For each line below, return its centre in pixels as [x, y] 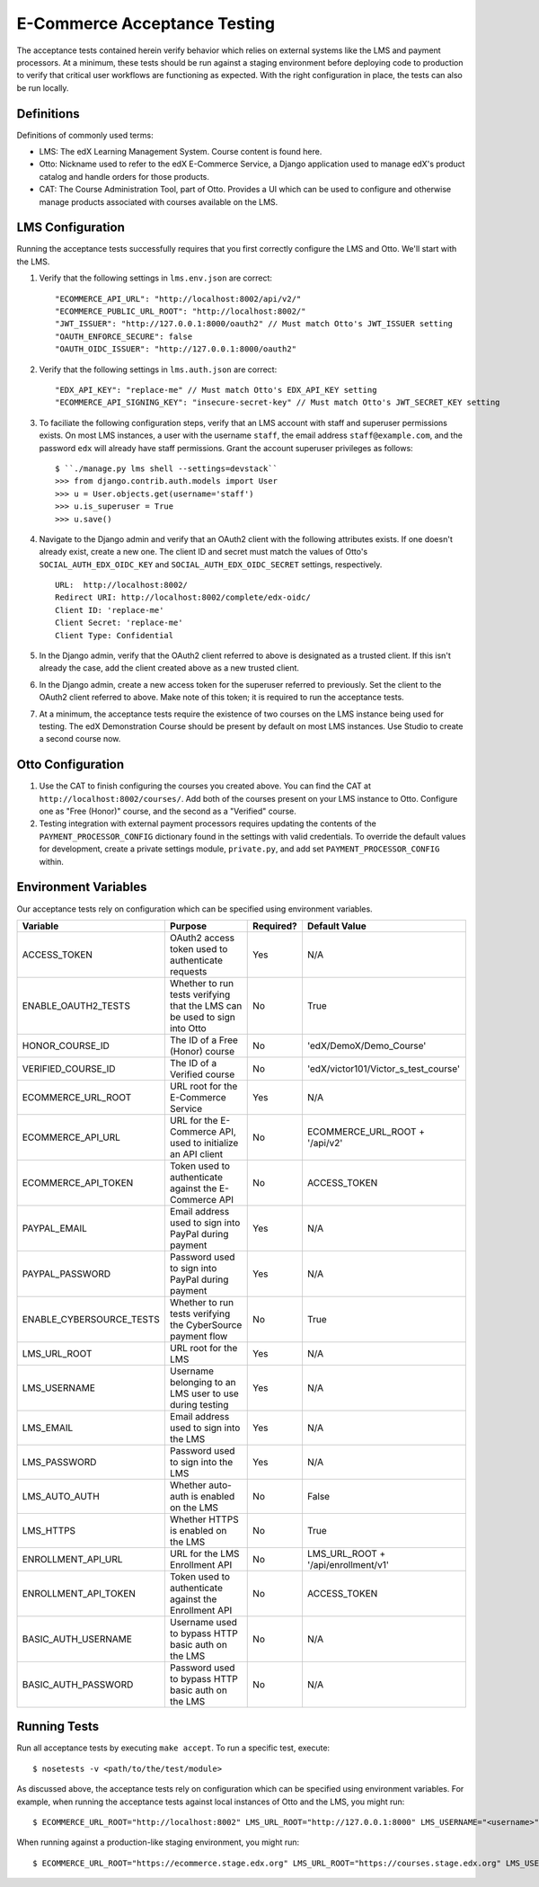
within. [52, 861]
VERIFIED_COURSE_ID [69, 1068]
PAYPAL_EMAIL [54, 1228]
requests [188, 971]
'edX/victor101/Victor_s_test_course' [384, 1068]
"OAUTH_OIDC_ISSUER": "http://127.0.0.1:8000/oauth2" [176, 349]
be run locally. [43, 88]
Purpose [188, 926]
